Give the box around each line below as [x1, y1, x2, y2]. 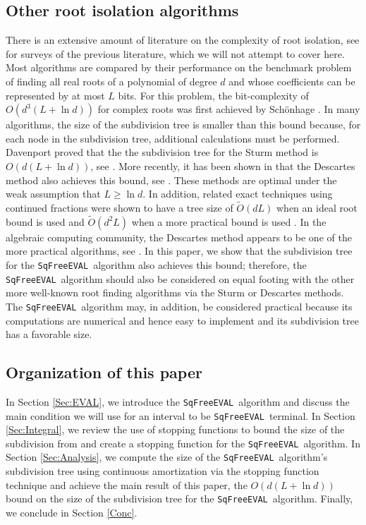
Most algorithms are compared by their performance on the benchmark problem [6, 60, 352, 75]
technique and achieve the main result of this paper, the [6, 477, 248, 492]
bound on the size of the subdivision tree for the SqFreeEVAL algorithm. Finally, [6, 491, 353, 506]
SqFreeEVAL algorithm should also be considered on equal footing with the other [6, 271, 355, 286]
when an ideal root [276, 200, 358, 215]
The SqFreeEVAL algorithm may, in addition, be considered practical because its [6, 298, 353, 313]
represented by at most [6, 87, 105, 102]
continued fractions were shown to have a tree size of [6, 200, 233, 215]
